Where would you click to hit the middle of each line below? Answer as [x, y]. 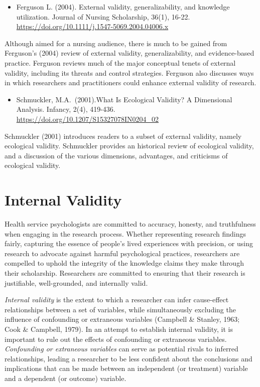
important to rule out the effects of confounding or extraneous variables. [116, 339]
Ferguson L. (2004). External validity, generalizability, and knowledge [123, 7]
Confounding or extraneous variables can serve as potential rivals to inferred [121, 349]
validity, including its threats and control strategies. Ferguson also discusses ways [129, 72]
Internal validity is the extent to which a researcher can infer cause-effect [117, 300]
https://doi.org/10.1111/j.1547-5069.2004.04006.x [92, 26]
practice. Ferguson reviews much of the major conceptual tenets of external [120, 62]
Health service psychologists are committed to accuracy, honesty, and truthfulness [130, 224]
